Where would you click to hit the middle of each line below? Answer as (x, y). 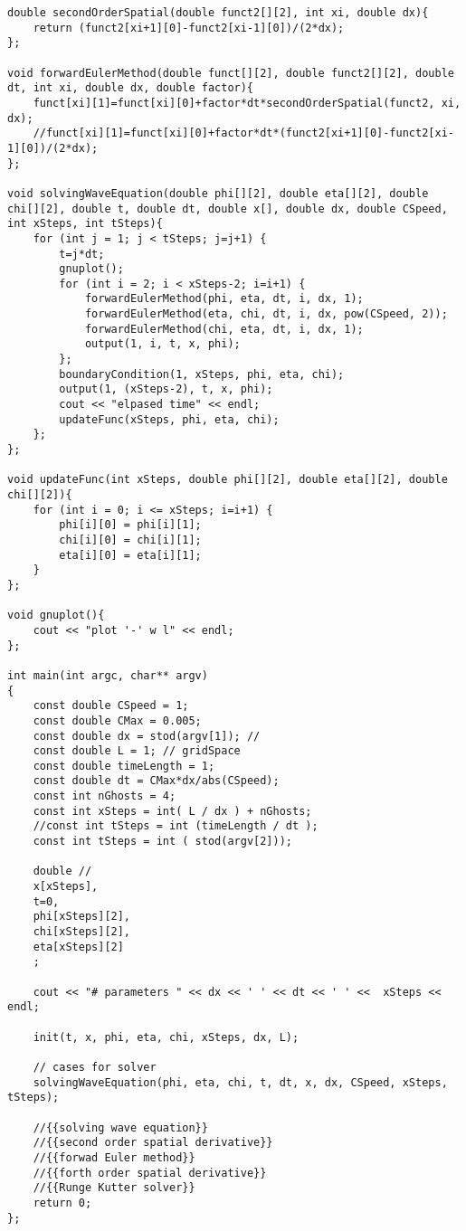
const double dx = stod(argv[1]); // (147, 736)
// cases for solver (95, 1067)
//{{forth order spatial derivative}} (150, 1173)
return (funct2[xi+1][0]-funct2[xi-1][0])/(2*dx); (189, 28)
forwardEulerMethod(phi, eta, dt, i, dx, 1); (224, 299)
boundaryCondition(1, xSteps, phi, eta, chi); (202, 374)
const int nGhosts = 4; (105, 796)
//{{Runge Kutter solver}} (114, 1188)
